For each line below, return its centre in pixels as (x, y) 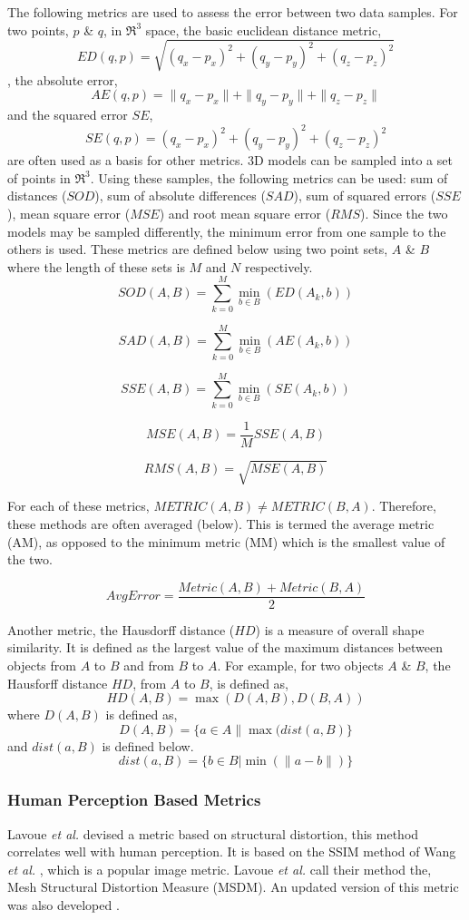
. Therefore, (404, 506)
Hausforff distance (58, 683)
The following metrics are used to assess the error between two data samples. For (233, 12)
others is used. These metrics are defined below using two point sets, (198, 249)
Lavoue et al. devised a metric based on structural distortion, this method (213, 833)
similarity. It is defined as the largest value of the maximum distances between (225, 647)
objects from (42, 665)
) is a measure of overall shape (340, 629)
